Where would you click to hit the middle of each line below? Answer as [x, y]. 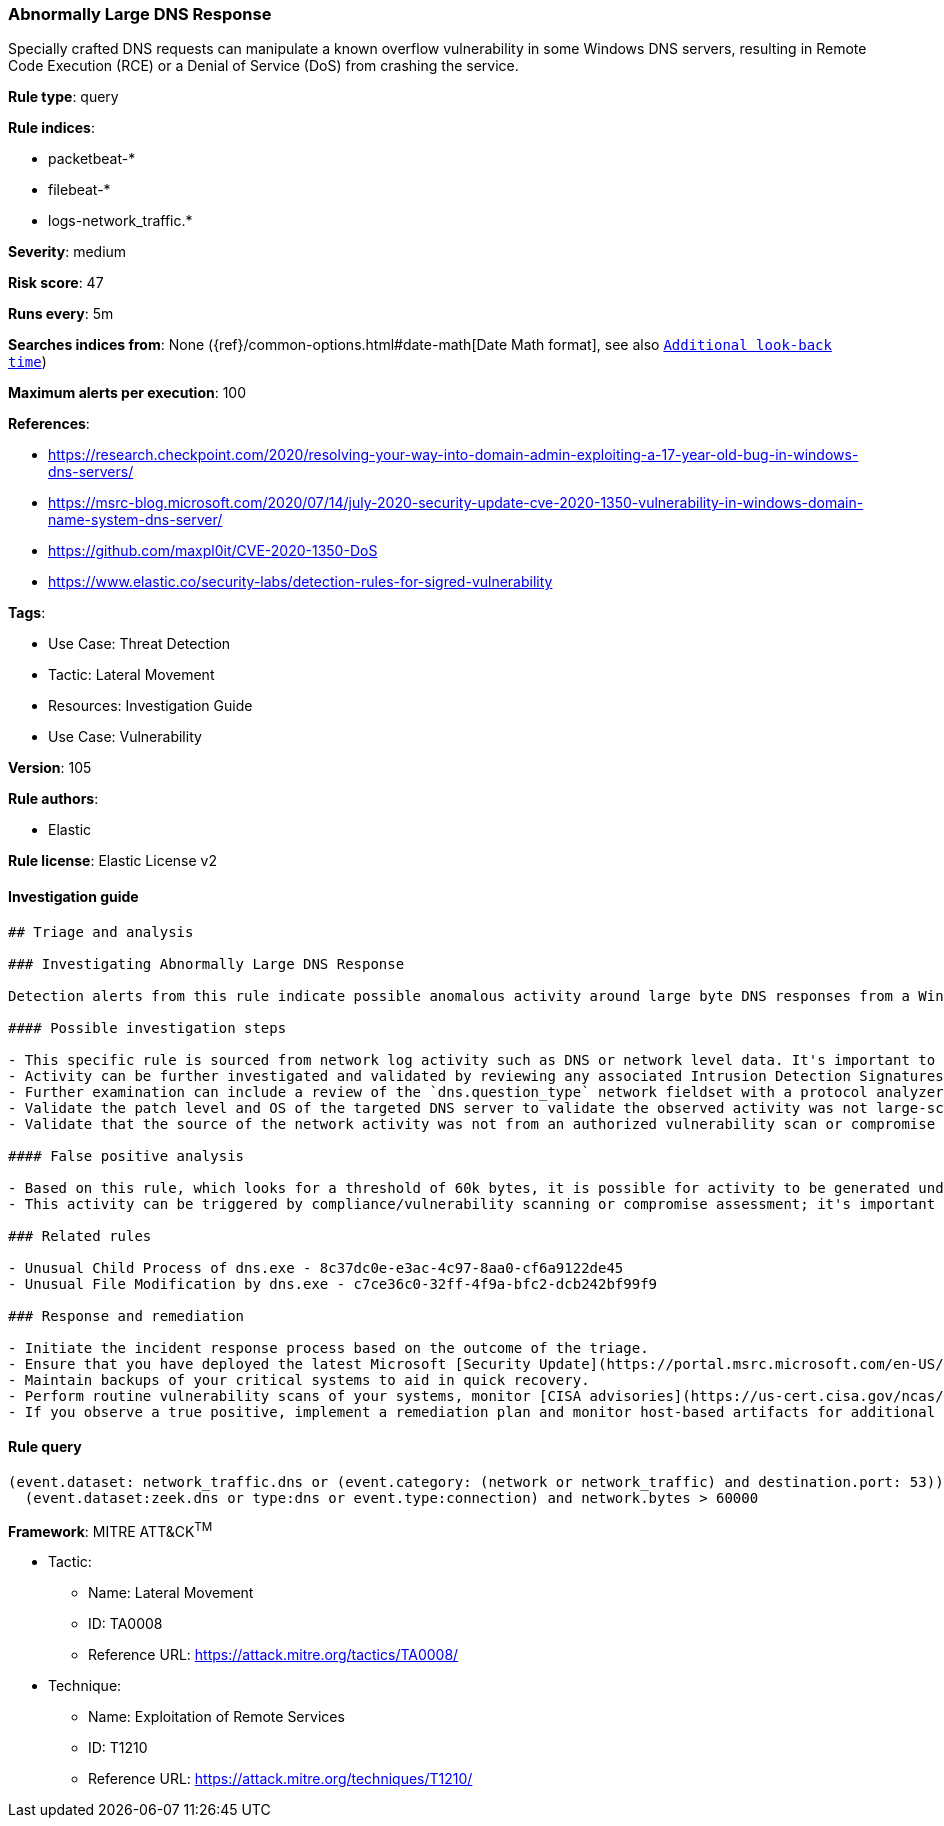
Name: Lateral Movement [171, 1593]
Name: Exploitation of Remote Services [216, 1717]
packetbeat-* [92, 159]
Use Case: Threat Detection [139, 644]
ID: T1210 [118, 1748]
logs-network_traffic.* [120, 221]
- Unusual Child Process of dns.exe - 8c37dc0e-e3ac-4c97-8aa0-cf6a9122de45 [316, 1267]
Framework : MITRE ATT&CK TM [110, 1529]
